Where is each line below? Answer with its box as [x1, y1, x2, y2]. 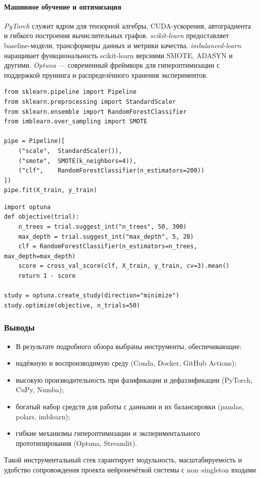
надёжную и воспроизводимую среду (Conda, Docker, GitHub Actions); [15, 358, 236, 368]
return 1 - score [18, 272, 76, 280]
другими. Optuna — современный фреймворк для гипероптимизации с [4, 60, 220, 70]
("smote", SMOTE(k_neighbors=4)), [18, 157, 136, 165]
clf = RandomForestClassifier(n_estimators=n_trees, [18, 243, 197, 250]
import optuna [4, 203, 51, 211]
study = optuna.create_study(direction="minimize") [4, 292, 179, 299]
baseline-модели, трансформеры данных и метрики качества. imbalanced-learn [4, 40, 241, 50]
